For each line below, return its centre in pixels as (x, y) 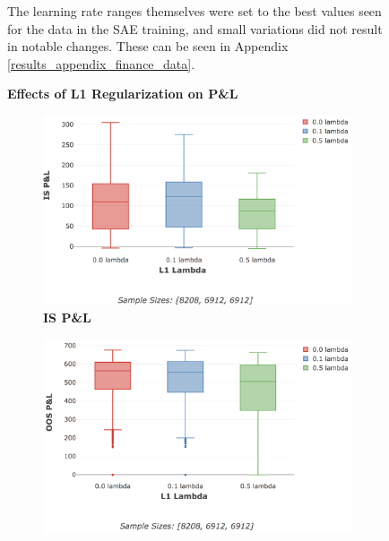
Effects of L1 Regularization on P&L (123, 94)
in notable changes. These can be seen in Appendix (148, 46)
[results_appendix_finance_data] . (101, 63)
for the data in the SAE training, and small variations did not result (195, 28)
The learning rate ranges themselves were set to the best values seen (194, 11)
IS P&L (67, 317)
